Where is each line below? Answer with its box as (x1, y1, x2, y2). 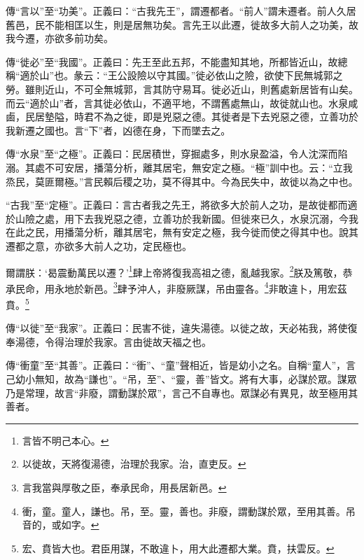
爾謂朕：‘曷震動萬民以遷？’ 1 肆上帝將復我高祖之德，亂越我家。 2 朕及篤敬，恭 (6, 262, 353, 279)
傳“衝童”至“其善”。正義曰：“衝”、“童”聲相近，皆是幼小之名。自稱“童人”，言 (6, 358, 356, 372)
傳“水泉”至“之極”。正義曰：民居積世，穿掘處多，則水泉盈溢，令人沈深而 (6, 146, 338, 161)
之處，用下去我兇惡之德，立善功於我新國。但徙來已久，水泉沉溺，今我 (34, 211, 358, 225)
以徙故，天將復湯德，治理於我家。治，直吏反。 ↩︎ (22, 456, 246, 471)
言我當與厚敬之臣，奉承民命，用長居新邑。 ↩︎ (22, 480, 227, 494)
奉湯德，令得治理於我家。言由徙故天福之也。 (6, 334, 211, 349)
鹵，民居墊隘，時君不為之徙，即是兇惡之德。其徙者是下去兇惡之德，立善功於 (6, 109, 358, 124)
